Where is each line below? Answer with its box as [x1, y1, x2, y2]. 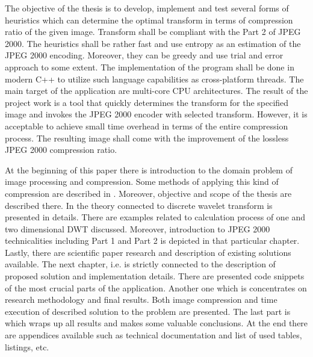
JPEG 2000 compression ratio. [5, 143, 117, 156]
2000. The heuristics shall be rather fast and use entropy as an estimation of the [5, 37, 301, 49]
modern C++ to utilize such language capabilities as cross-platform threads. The [5, 72, 304, 85]
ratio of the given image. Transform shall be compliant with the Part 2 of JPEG [5, 25, 301, 38]
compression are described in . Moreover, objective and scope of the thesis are [5, 187, 292, 199]
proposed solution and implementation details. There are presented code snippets [5, 270, 305, 282]
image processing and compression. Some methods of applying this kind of [5, 175, 279, 188]
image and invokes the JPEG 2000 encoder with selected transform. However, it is [5, 108, 308, 120]
